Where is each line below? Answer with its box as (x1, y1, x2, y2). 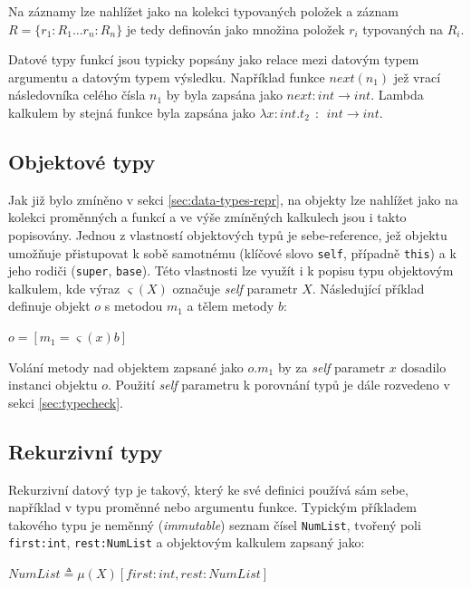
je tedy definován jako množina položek (126, 19, 345, 38)
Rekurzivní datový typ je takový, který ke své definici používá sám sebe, (8, 479, 409, 498)
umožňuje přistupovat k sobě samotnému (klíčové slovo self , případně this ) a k (8, 243, 457, 262)
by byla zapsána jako (166, 85, 283, 104)
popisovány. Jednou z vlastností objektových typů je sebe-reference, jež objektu (8, 225, 447, 244)
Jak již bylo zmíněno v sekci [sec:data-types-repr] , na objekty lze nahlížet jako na (8, 189, 458, 208)
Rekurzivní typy (8, 437, 163, 465)
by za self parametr (277, 357, 386, 376)
